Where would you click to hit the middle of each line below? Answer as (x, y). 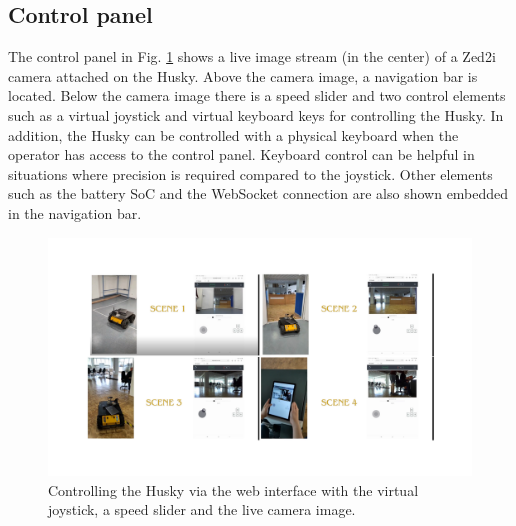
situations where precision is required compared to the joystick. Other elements (250, 173)
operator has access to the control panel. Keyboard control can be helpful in (241, 154)
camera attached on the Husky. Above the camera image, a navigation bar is (243, 75)
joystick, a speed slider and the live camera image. (202, 509)
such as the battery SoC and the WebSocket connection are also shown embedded (258, 193)
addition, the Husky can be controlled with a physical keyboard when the (233, 134)
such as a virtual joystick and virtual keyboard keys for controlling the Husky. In (256, 114)
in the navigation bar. (75, 212)
